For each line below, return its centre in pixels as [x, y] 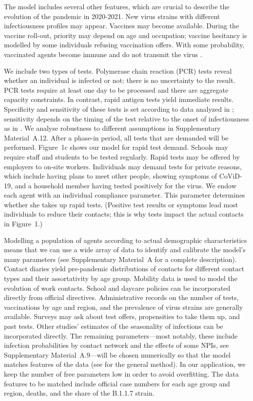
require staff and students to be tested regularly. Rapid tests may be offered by [122, 156]
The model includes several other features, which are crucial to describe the [117, 6]
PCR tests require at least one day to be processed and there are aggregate [116, 90]
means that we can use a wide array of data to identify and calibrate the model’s [125, 250]
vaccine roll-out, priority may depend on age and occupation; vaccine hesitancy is [126, 35]
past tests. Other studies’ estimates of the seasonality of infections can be [114, 326]
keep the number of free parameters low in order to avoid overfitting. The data [121, 373]
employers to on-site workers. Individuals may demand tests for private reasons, [123, 166]
